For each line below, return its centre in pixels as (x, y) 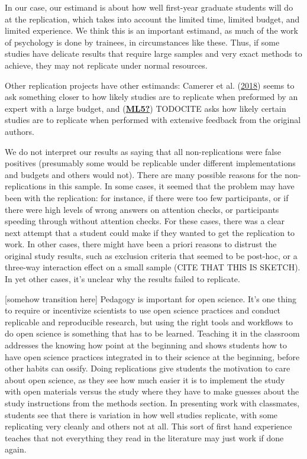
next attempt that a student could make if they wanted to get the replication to (150, 232)
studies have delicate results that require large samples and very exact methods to (153, 54)
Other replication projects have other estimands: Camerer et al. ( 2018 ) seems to (150, 85)
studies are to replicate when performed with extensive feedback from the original (153, 120)
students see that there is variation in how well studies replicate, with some (141, 414)
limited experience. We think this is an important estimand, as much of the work (151, 30)
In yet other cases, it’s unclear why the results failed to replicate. (122, 279)
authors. (20, 131)
